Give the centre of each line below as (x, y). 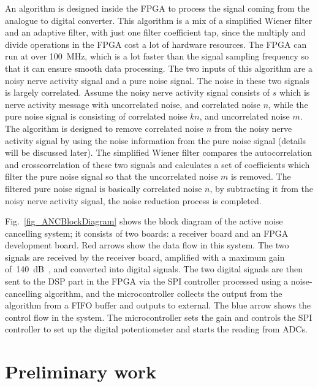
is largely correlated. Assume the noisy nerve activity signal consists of (138, 92)
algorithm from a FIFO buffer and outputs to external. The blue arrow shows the (158, 305)
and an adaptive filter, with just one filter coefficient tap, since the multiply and (155, 32)
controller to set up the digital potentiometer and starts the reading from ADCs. (156, 329)
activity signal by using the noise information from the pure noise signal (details (155, 140)
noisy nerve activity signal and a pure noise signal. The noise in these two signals (157, 80)
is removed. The (261, 176)
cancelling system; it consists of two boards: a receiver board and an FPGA (147, 233)
